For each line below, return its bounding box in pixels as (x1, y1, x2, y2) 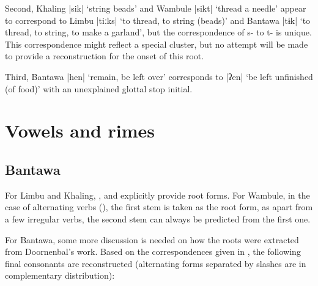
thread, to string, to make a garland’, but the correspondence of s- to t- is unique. (5, 26, 312, 38)
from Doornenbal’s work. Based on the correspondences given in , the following (5, 245, 301, 258)
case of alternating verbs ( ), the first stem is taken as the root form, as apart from (5, 200, 313, 213)
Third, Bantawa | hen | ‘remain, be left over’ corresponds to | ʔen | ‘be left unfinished (5, 70, 313, 82)
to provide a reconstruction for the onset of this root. (5, 50, 204, 62)
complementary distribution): (5, 269, 115, 282)
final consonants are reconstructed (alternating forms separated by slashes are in (5, 257, 306, 269)
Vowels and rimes (5, 118, 155, 143)
